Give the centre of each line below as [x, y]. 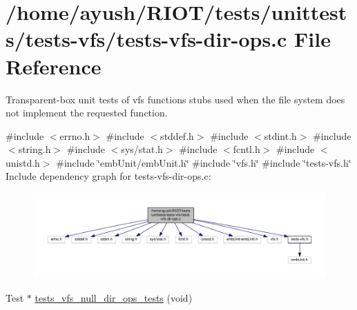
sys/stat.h [142, 149]
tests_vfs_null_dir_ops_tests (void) [114, 297]
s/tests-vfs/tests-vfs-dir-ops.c [146, 39]
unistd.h [23, 162]
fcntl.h [247, 149]
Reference [54, 66]
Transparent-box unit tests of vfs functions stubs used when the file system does [175, 99]
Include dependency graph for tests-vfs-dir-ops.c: [108, 176]
